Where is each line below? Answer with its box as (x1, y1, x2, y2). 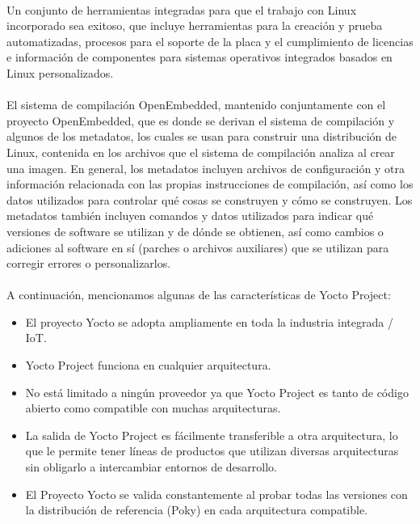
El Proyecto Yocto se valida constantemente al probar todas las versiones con (25, 485, 408, 502)
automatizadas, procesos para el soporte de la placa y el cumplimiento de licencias (6, 32, 414, 49)
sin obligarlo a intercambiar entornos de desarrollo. (25, 458, 278, 475)
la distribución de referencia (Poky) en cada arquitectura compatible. (25, 501, 368, 518)
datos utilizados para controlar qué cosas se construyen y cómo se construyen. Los (6, 191, 413, 208)
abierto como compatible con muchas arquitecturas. (25, 399, 281, 416)
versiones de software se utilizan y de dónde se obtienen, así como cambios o (6, 222, 384, 239)
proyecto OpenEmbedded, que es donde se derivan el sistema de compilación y (6, 112, 395, 129)
